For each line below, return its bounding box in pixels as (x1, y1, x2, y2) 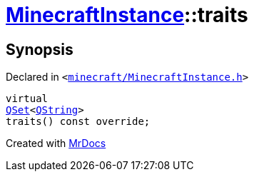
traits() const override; (6, 116, 151, 128)
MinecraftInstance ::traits (6, 3, 248, 27)
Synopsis (6, 40, 73, 59)
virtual (6, 93, 49, 105)
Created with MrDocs (6, 137, 106, 150)
